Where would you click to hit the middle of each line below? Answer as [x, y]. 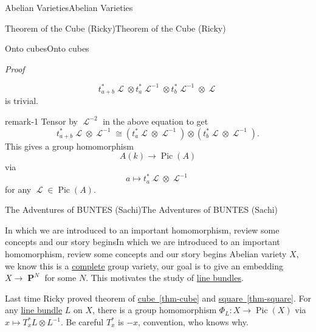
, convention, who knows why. [193, 322]
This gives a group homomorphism [69, 146]
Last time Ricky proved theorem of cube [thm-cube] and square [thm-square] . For [158, 298]
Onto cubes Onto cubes [47, 48]
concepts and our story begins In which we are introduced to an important [143, 242]
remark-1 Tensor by [41, 121]
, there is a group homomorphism [155, 310]
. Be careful [82, 322]
